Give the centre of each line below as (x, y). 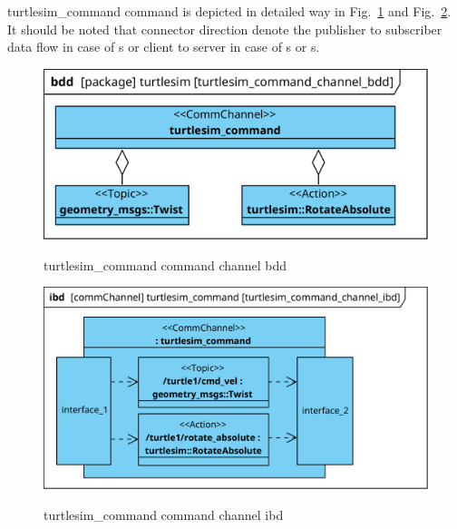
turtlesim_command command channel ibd (164, 514)
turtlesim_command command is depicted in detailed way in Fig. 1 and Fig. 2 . (229, 11)
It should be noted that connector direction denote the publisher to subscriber (225, 29)
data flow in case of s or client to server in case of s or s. (164, 47)
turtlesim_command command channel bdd (165, 264)
